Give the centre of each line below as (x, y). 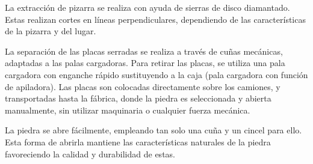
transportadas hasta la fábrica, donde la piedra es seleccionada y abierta (138, 98)
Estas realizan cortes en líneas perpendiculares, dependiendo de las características (155, 19)
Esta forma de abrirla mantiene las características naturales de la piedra (138, 141)
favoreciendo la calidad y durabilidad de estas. (90, 153)
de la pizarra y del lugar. (51, 31)
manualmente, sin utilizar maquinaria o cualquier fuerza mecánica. (128, 110)
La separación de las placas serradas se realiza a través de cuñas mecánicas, (144, 51)
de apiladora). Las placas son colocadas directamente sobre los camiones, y (143, 86)
